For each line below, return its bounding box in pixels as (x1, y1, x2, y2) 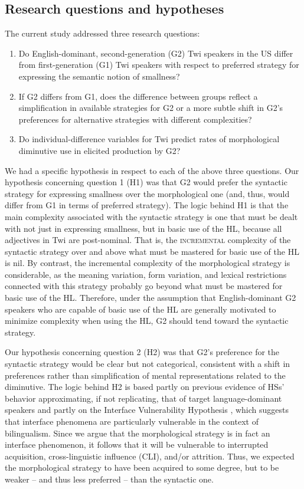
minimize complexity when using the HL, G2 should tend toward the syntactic (5, 314, 289, 327)
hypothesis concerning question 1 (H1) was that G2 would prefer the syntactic (5, 176, 287, 188)
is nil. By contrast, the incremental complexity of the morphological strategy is (5, 257, 290, 269)
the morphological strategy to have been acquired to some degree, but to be (5, 461, 279, 474)
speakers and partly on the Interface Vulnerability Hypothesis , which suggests (5, 403, 289, 416)
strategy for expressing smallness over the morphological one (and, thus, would (5, 187, 290, 199)
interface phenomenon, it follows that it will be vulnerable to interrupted (5, 438, 269, 451)
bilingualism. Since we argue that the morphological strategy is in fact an (5, 426, 270, 439)
